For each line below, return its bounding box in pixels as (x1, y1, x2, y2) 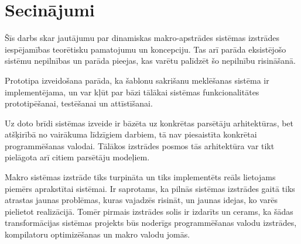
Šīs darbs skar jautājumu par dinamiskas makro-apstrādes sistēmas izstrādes (5, 32, 279, 44)
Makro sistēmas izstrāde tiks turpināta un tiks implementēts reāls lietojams (5, 171, 276, 183)
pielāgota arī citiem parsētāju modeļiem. (5, 151, 150, 163)
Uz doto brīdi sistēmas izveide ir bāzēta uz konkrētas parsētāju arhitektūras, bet (5, 116, 294, 129)
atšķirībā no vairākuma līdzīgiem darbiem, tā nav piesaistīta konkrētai (5, 128, 257, 140)
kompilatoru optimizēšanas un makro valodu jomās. (5, 228, 190, 240)
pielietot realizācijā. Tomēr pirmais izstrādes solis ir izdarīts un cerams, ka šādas (5, 205, 293, 217)
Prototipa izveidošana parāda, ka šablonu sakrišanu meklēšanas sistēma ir (5, 74, 269, 86)
